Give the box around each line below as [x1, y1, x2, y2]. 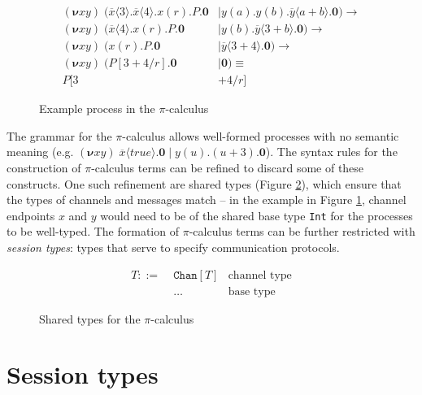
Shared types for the [39, 310, 141, 327]
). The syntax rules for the [265, 143, 398, 160]
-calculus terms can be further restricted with [189, 223, 415, 240]
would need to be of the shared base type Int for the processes [100, 206, 413, 224]
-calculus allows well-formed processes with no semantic [122, 127, 399, 144]
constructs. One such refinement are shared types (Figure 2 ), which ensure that [7, 175, 402, 192]
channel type [228, 269, 292, 281]
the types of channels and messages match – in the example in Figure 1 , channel [7, 191, 407, 208]
